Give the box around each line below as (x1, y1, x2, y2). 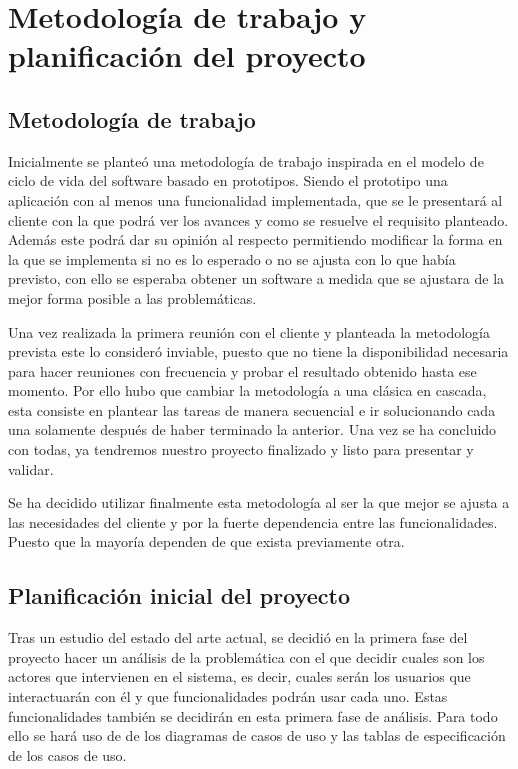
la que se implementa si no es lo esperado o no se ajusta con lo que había (8, 248, 456, 269)
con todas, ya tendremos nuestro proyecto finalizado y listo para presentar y (8, 439, 474, 460)
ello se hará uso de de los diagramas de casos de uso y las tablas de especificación (8, 725, 506, 746)
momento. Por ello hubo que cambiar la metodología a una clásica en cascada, (8, 380, 487, 401)
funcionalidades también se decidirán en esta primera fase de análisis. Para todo (8, 705, 498, 726)
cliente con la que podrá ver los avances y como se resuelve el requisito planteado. (8, 209, 509, 230)
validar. (8, 458, 54, 479)
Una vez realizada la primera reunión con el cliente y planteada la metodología (8, 321, 490, 342)
